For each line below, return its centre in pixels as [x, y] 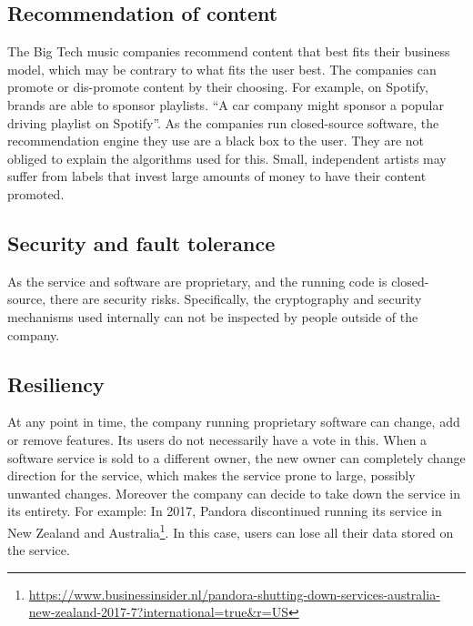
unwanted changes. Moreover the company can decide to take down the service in [234, 493]
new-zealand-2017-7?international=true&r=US [159, 612]
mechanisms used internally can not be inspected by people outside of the [213, 316]
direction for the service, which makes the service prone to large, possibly [211, 475]
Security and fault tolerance [141, 242]
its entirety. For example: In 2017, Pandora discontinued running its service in [225, 511]
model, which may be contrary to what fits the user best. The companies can [222, 69]
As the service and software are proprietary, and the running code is [197, 281]
